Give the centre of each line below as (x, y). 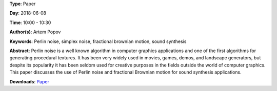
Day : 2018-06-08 (28, 13)
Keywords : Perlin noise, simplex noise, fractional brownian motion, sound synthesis (98, 41)
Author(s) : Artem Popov (35, 32)
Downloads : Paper (29, 81)
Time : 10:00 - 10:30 (30, 22)
